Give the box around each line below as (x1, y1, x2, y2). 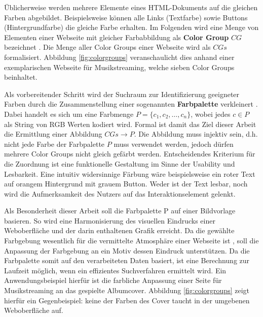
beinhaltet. (4, 72, 37, 82)
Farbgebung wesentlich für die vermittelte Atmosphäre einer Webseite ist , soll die (4, 235, 259, 246)
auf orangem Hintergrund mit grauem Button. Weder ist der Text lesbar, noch (4, 178, 248, 189)
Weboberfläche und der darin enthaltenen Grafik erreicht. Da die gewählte (4, 225, 235, 236)
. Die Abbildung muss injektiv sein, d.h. (134, 129, 258, 139)
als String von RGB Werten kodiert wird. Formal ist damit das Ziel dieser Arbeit (4, 118, 256, 129)
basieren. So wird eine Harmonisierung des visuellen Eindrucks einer (4, 215, 215, 226)
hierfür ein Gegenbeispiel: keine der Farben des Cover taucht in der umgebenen (4, 295, 250, 305)
